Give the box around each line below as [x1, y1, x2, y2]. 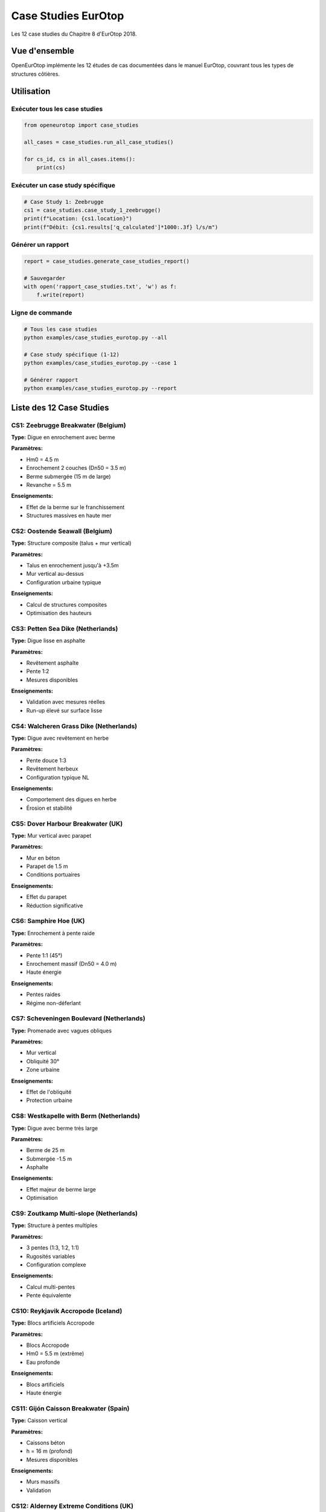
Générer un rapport [11, 241, 69, 249]
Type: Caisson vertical [11, 1417, 68, 1424]
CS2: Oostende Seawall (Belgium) [11, 527, 113, 535]
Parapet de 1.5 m [26, 862, 68, 870]
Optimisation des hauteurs [26, 610, 92, 616]
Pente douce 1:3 [26, 757, 66, 764]
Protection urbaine [26, 1097, 72, 1104]
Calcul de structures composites [26, 601, 107, 608]
